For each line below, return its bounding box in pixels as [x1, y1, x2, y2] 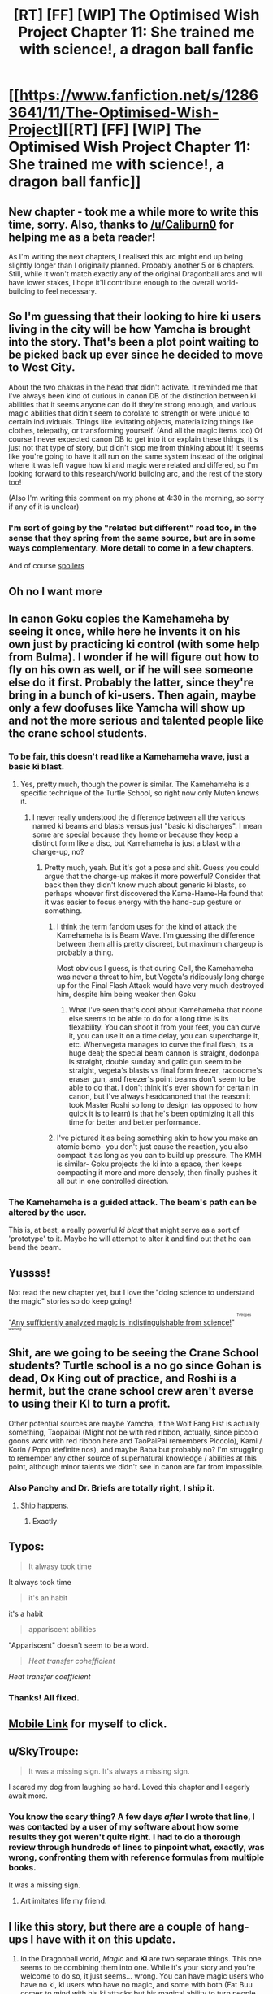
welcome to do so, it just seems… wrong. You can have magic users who [19, 1970, 264, 1981]
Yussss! [8, 1266, 50, 1280]
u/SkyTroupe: [8, 1744, 80, 1758]
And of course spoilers [8, 561, 85, 571]
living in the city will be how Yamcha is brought [8, 323, 251, 337]
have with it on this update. [35, 1932, 176, 1946]
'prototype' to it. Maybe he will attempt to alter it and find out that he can [8, 1234, 252, 1243]
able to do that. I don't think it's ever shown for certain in [68, 1083, 258, 1093]
